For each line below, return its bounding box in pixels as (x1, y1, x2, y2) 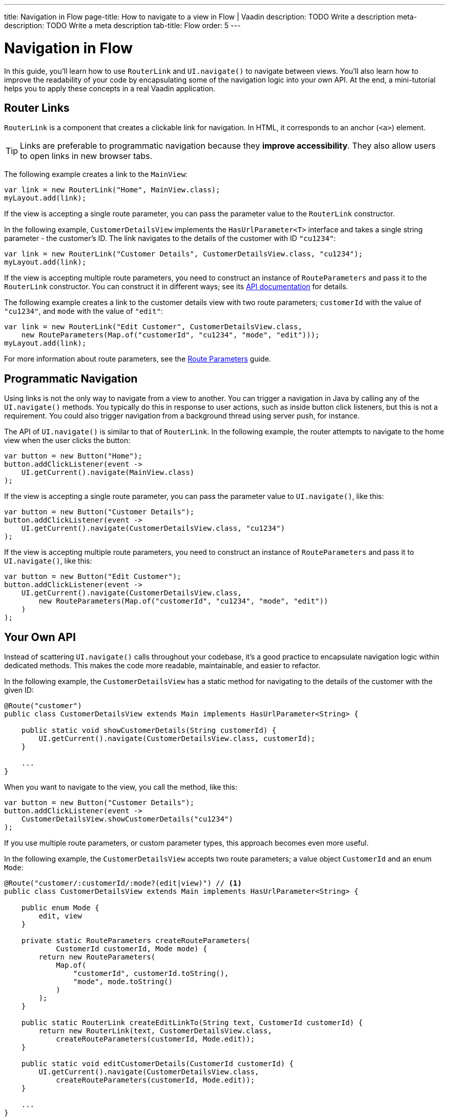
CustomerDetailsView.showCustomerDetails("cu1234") (21, 815, 233, 824)
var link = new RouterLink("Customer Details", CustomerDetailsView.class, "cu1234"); (4, 250, 363, 258)
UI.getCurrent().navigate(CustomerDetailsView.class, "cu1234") (21, 524, 285, 533)
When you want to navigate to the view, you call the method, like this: (4, 783, 238, 792)
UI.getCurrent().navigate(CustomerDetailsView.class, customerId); (38, 734, 315, 743)
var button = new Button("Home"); (4, 452, 142, 461)
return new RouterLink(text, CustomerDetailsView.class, (38, 1027, 272, 1035)
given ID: (4, 686, 34, 695)
